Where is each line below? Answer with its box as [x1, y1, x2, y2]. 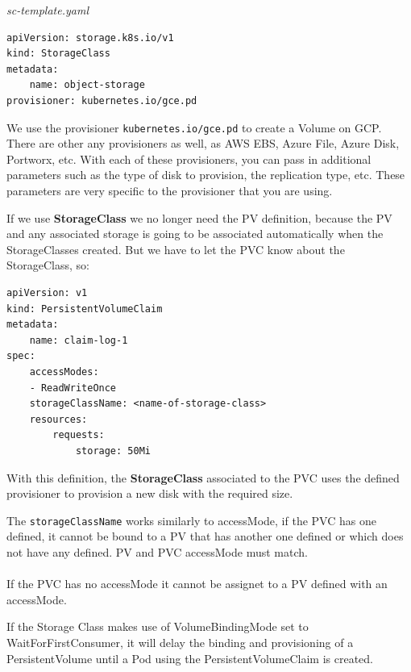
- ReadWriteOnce [29, 382, 117, 394]
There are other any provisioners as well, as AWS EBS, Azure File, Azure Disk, [6, 135, 400, 152]
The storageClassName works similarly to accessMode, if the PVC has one [6, 511, 376, 528]
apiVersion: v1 [6, 286, 88, 298]
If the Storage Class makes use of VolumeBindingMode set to [6, 618, 309, 635]
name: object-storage [29, 79, 145, 91]
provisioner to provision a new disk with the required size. [6, 485, 293, 502]
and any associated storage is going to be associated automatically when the [6, 225, 384, 242]
